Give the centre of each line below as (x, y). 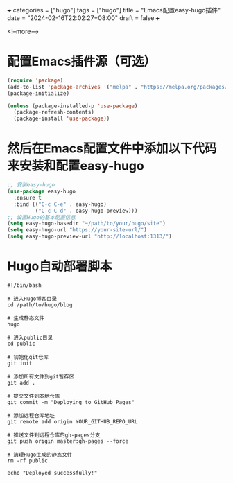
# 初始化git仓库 (28, 357)
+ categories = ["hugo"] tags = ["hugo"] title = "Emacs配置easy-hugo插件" (114, 10)
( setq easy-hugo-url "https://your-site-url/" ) (77, 230)
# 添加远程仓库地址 (31, 415)
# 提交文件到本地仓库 (34, 396)
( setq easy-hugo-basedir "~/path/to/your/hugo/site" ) (87, 224)
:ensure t (27, 197)
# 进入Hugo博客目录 (32, 299)
